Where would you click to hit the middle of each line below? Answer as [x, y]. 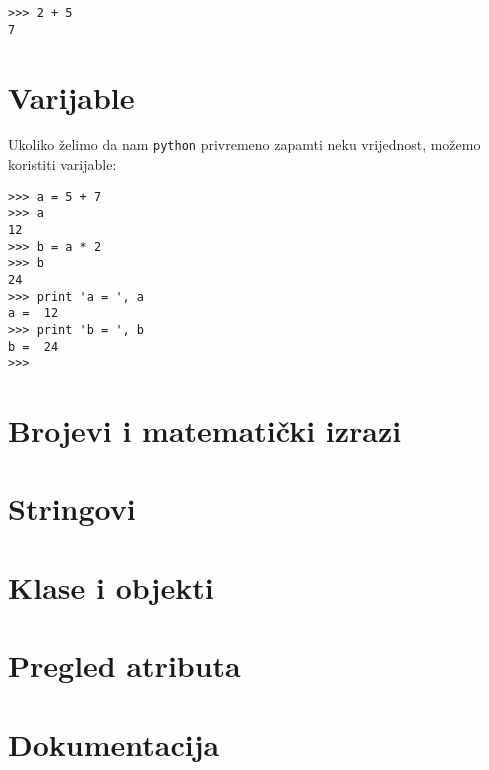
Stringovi [72, 508]
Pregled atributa [124, 665]
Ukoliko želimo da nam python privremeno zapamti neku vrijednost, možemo [244, 144]
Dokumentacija [114, 743]
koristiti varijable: [62, 164]
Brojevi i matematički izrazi [205, 430]
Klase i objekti [111, 586]
